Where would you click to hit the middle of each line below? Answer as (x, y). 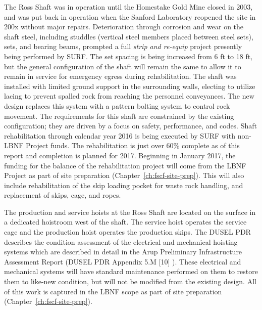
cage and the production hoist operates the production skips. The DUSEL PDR (127, 232)
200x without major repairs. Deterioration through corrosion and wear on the (124, 27)
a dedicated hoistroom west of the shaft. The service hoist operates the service (125, 222)
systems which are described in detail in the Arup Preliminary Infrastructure (123, 252)
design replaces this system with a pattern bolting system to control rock (117, 105)
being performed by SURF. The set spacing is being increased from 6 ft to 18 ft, (128, 56)
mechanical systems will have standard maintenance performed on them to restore (131, 271)
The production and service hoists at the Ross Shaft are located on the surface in (130, 212)
